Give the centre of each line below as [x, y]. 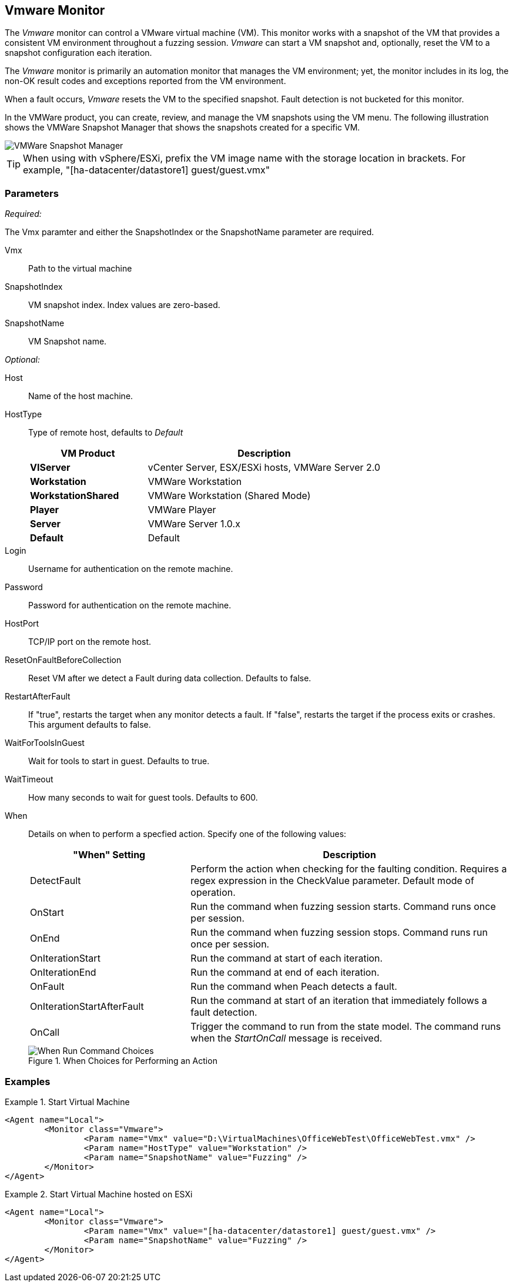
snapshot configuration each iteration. [78, 53]
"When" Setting [109, 855]
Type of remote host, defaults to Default [106, 433]
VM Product [88, 453]
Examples [28, 1081]
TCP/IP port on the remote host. [90, 642]
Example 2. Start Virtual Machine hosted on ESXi [99, 1194]
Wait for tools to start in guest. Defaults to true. [119, 761]
